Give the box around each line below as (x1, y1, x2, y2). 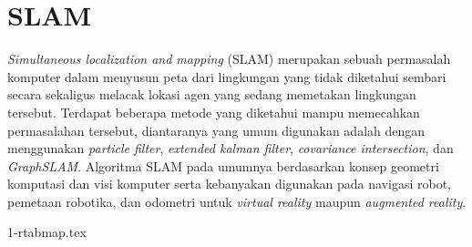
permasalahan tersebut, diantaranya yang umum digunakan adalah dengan (7, 120, 426, 139)
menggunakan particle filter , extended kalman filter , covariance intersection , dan (7, 139, 454, 158)
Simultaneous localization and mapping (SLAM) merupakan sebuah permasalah (7, 49, 451, 68)
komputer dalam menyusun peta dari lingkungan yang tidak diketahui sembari (7, 67, 446, 86)
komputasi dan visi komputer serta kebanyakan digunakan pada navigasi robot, (7, 174, 451, 193)
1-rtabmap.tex (7, 222, 87, 242)
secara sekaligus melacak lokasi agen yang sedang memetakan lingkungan (7, 85, 416, 104)
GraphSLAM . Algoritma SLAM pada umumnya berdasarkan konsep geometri (7, 156, 439, 175)
